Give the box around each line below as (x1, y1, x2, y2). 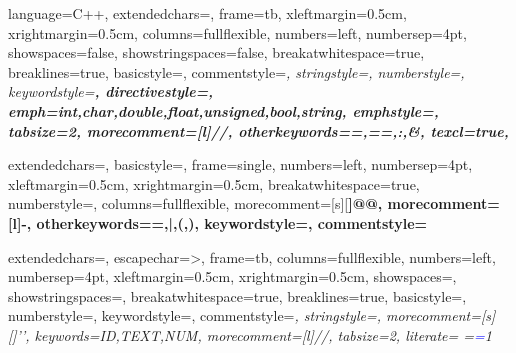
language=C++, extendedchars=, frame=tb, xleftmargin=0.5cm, (8, 3, 407, 23)
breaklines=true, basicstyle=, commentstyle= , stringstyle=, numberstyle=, (8, 61, 465, 82)
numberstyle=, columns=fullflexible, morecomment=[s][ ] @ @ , (8, 193, 383, 214)
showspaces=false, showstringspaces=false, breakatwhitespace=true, (8, 42, 425, 63)
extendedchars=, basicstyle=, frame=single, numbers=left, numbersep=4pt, (8, 154, 473, 175)
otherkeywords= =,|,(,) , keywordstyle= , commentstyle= (36, 212, 428, 233)
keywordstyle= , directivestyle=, (8, 81, 214, 102)
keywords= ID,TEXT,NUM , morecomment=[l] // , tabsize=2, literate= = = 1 (34, 324, 492, 345)
